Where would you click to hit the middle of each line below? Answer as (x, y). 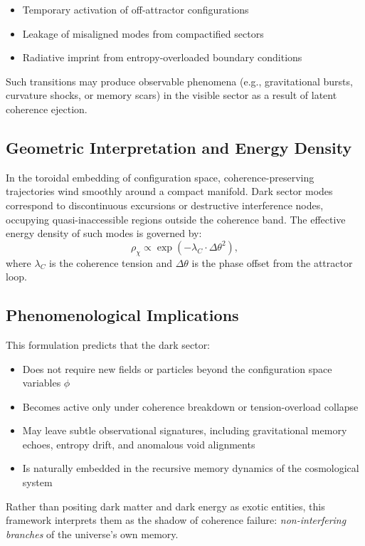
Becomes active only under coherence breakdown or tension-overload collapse (190, 406)
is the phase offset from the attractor (272, 262)
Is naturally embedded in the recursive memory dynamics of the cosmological (191, 468)
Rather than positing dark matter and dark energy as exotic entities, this (165, 506)
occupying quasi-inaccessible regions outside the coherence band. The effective (176, 219)
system (37, 482)
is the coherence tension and (111, 262)
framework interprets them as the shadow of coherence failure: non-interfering (176, 520)
